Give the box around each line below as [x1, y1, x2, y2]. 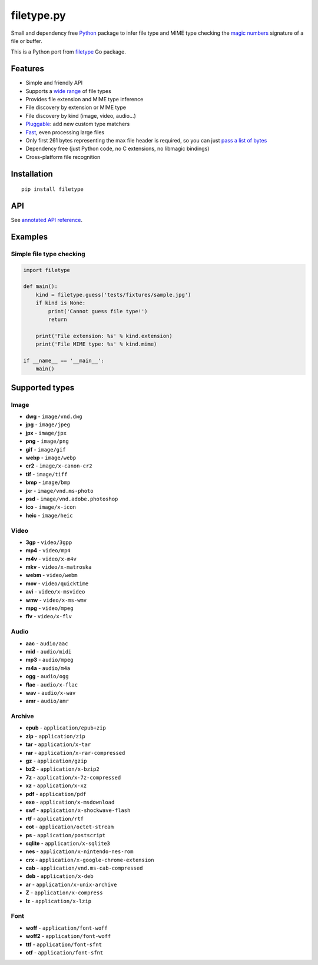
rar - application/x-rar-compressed [25, 749, 125, 756]
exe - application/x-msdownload [25, 798, 115, 805]
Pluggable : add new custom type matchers [25, 121, 130, 128]
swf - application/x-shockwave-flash [25, 807, 131, 814]
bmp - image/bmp [25, 479, 71, 486]
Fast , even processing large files [25, 128, 105, 135]
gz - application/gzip [25, 757, 88, 764]
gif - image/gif [25, 446, 66, 453]
